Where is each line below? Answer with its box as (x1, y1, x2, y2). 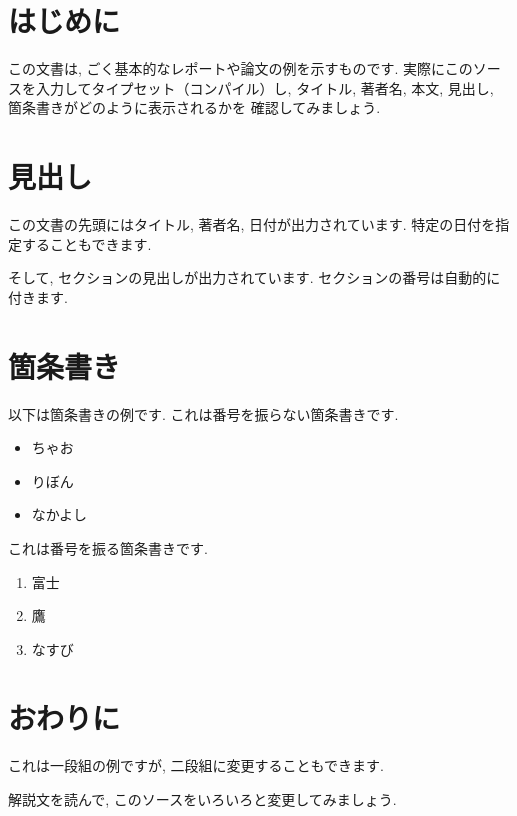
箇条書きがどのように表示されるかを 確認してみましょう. (8, 97, 381, 118)
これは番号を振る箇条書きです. (8, 537, 208, 558)
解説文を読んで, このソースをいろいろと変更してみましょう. (8, 789, 397, 809)
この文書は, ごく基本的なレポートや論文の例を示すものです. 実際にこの (8, 58, 473, 79)
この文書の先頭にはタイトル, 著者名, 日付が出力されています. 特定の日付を (8, 214, 496, 235)
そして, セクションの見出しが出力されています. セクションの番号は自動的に (8, 267, 501, 288)
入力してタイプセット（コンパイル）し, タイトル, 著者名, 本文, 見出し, (35, 77, 494, 98)
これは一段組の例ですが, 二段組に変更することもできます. (8, 755, 384, 776)
